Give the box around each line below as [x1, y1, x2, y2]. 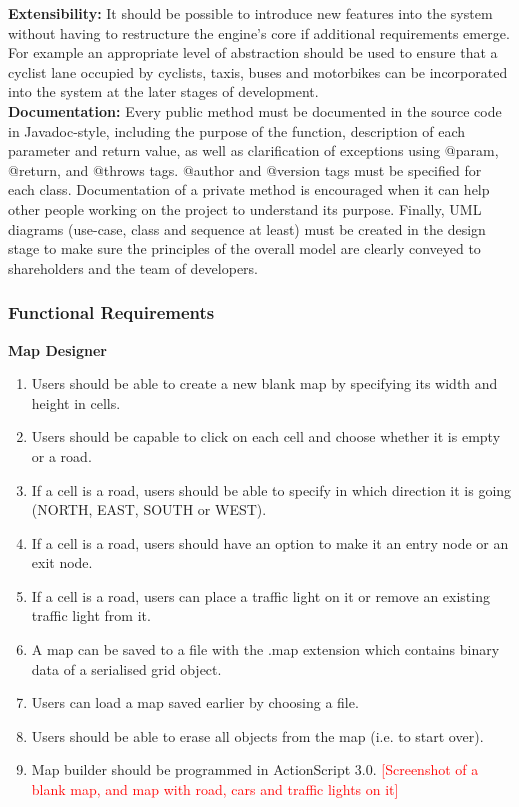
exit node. [31, 552, 93, 573]
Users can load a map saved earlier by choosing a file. [31, 692, 359, 713]
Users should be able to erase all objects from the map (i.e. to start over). [31, 725, 484, 746]
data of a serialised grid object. [31, 658, 222, 679]
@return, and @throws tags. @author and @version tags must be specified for [8, 159, 482, 180]
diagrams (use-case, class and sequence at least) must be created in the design [8, 218, 486, 239]
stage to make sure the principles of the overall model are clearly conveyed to [8, 238, 481, 259]
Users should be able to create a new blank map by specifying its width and [31, 373, 498, 394]
